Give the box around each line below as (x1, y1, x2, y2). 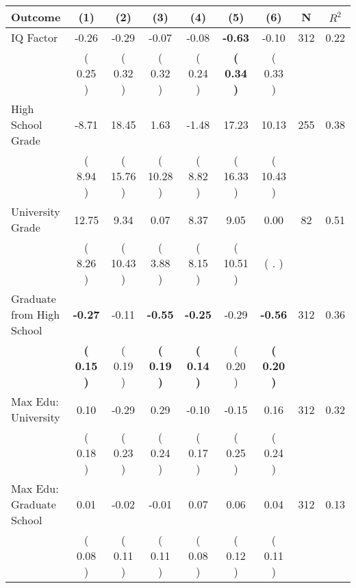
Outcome (11, 9, 61, 25)
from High (11, 306, 60, 322)
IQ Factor (11, 29, 58, 45)
